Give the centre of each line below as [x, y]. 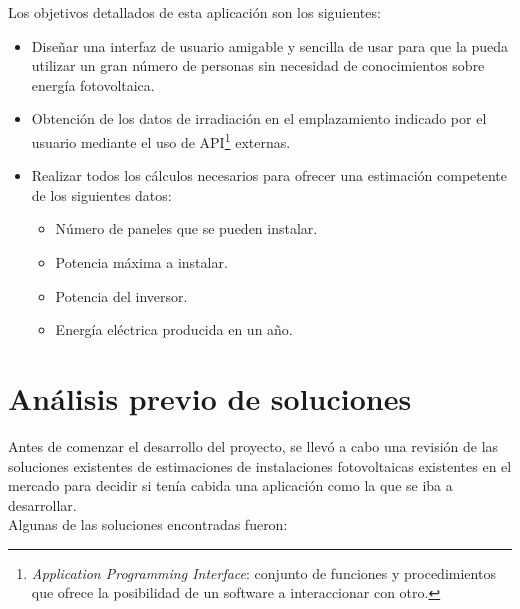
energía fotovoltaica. [93, 84]
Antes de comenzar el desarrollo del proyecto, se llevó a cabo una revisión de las [253, 445]
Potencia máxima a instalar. [141, 262]
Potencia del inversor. [121, 295]
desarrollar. [42, 504]
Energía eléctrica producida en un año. [174, 329]
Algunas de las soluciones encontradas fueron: [148, 524]
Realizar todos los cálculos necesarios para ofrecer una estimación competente [269, 175]
